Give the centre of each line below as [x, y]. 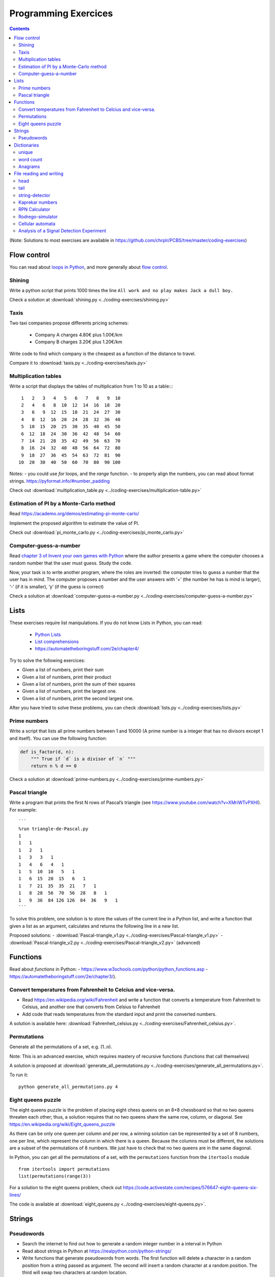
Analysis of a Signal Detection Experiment [62, 231]
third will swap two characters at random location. [75, 1272]
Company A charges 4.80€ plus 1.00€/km [79, 335]
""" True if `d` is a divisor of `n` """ [83, 759]
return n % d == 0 [54, 766]
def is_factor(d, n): [47, 752]
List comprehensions [57, 642]
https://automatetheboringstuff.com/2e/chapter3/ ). [63, 976]
